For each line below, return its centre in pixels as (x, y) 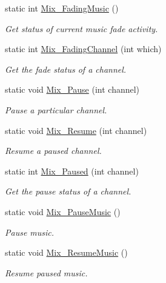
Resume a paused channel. (53, 151)
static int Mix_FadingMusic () (62, 8)
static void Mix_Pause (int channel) (72, 89)
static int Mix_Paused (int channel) (72, 171)
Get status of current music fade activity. (81, 28)
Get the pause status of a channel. (68, 191)
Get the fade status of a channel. (66, 69)
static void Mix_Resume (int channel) (76, 130)
